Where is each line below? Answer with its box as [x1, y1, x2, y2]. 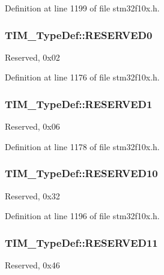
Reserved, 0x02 [5, 50, 60, 63]
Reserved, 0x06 [5, 120, 60, 133]
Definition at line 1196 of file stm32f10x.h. [5, 210, 160, 222]
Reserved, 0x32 [5, 189, 60, 202]
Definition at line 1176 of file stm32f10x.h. [5, 71, 160, 83]
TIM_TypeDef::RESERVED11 [5, 235, 158, 250]
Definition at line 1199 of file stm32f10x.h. [5, 2, 160, 14]
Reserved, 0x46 [5, 259, 60, 271]
